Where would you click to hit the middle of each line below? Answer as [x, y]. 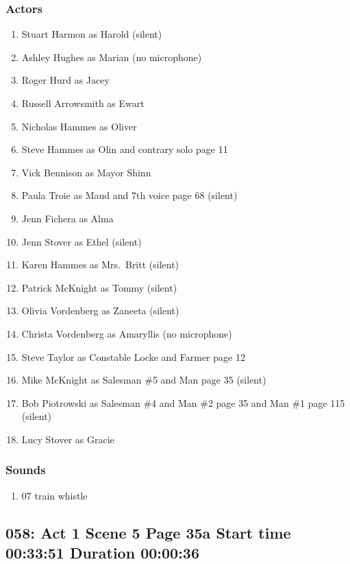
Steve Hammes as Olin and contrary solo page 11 [125, 149]
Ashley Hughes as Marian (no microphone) [112, 57]
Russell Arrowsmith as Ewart [83, 103]
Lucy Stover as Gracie [68, 439]
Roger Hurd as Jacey [65, 80]
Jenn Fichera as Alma [67, 218]
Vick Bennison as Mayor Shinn [86, 172]
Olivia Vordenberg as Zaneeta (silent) [100, 310]
